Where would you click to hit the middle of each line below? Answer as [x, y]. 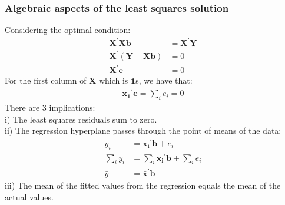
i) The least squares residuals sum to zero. [81, 119]
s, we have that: [164, 80]
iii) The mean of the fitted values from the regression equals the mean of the [143, 185]
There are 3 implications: [50, 107]
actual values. [29, 196]
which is [113, 80]
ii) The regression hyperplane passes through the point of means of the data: [143, 130]
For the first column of [46, 80]
